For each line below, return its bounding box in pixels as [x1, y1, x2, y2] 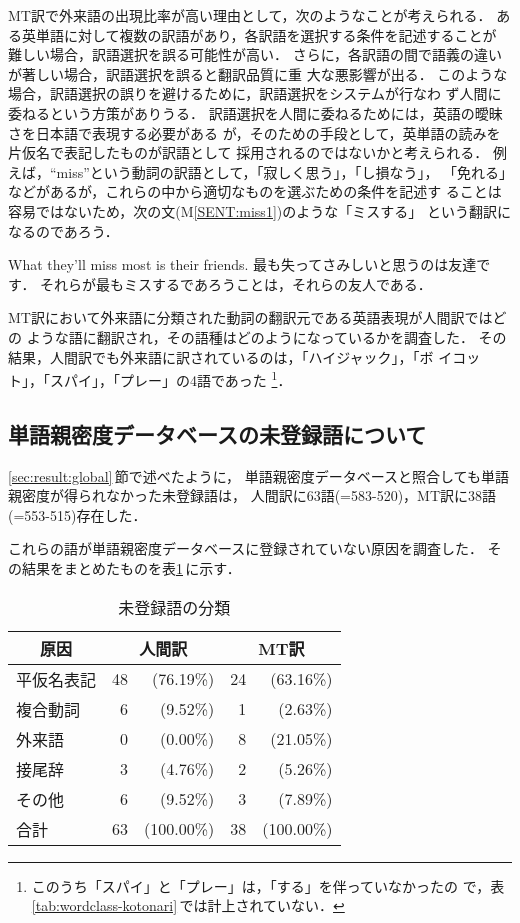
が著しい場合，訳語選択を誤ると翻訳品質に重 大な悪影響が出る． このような [8, 63, 508, 84]
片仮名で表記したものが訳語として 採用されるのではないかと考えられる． [8, 142, 489, 163]
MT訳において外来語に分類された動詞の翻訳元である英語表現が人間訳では [8, 307, 493, 328]
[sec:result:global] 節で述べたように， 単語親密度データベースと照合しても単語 [8, 465, 509, 486]
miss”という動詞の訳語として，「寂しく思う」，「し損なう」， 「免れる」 [56, 161, 507, 182]
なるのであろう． [8, 220, 119, 241]
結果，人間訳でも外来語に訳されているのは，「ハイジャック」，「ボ [8, 346, 434, 367]
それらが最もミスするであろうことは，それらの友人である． [40, 273, 432, 294]
